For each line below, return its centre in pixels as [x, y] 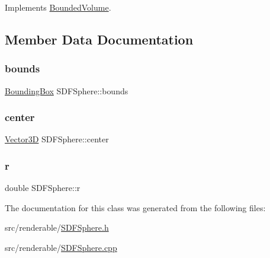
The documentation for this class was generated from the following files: [135, 207]
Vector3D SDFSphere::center [57, 139]
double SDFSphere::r [43, 188]
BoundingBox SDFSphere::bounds [67, 90]
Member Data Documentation [99, 39]
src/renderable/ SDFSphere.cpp [61, 247]
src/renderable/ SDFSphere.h [57, 227]
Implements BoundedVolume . [58, 7]
